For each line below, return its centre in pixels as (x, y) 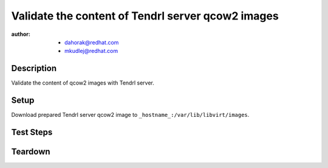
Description (34, 68)
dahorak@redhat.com (92, 42)
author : (21, 34)
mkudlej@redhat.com (91, 51)
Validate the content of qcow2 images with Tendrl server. (83, 83)
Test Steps (32, 132)
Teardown (31, 151)
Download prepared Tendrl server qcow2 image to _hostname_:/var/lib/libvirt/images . (130, 115)
